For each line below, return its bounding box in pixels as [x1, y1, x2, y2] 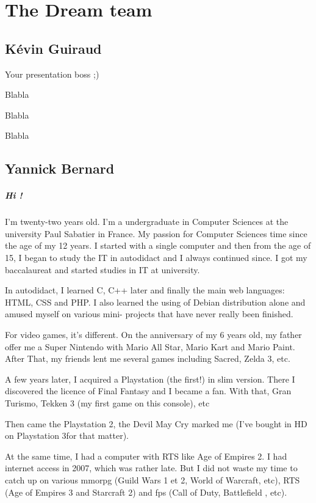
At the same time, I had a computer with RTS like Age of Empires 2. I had [5, 449, 287, 462]
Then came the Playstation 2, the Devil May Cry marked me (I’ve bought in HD [5, 417, 307, 430]
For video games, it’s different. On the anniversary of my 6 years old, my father [5, 328, 302, 341]
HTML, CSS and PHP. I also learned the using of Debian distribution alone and [5, 295, 306, 308]
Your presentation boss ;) [5, 67, 99, 80]
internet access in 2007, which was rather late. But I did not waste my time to [5, 461, 298, 474]
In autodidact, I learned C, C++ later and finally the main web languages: [5, 284, 285, 296]
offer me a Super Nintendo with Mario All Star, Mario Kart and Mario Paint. [5, 340, 295, 353]
